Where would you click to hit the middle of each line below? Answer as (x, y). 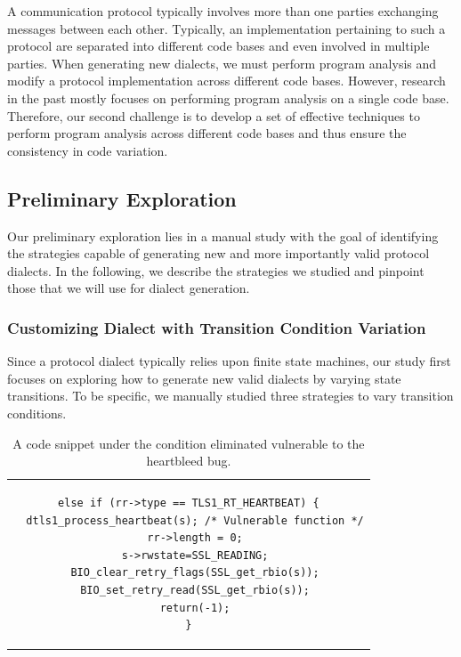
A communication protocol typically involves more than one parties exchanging (223, 11)
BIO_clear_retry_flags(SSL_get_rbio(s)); (195, 573)
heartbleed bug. (189, 461)
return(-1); (195, 608)
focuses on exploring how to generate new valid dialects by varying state (204, 378)
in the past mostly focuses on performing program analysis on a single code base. (228, 97)
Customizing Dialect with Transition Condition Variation (217, 327)
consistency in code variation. (88, 150)
